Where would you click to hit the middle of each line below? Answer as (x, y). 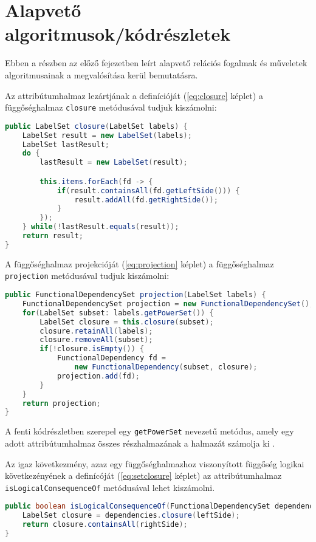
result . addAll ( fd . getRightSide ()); (146, 200)
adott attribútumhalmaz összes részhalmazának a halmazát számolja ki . (140, 443)
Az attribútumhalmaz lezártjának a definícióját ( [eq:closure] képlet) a (134, 95)
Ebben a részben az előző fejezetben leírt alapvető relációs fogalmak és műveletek (156, 63)
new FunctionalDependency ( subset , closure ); (166, 367)
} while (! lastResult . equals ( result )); (101, 227)
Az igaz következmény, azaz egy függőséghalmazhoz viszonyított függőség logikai (155, 463)
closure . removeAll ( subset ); (96, 340)
